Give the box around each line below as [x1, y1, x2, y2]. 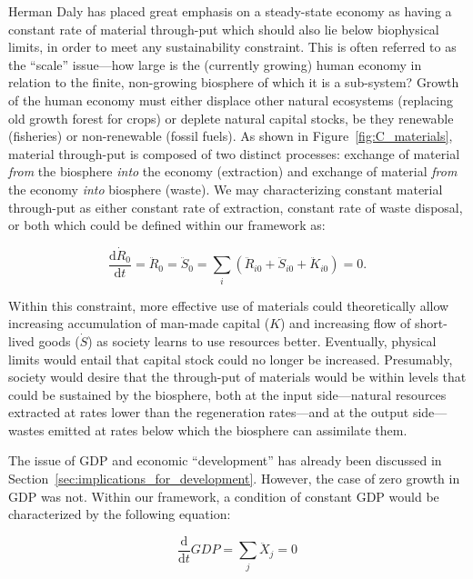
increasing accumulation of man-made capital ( [8, 314, 270, 333]
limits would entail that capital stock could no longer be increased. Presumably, [8, 349, 453, 368]
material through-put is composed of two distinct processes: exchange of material [8, 144, 460, 163]
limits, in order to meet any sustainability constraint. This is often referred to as [8, 37, 457, 56]
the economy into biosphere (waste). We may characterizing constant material [8, 179, 443, 198]
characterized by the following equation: [8, 504, 231, 524]
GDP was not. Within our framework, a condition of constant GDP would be [8, 486, 439, 505]
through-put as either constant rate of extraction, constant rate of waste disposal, [8, 197, 463, 216]
